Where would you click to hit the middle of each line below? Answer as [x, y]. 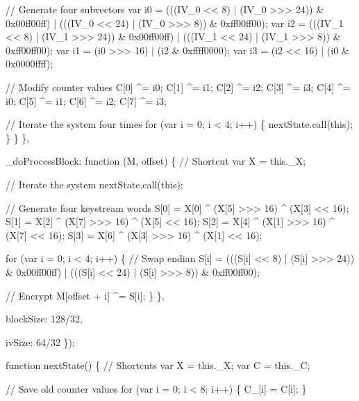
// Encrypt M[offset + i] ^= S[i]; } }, [85, 295]
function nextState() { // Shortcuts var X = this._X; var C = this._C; [158, 365]
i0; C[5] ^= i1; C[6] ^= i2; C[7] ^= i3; [86, 100]
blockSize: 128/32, [44, 319]
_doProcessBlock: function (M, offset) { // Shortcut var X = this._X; [156, 161]
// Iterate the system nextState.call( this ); [94, 184]
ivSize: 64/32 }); [40, 342]
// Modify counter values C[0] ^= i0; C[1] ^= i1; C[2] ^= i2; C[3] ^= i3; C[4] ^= [178, 87]
